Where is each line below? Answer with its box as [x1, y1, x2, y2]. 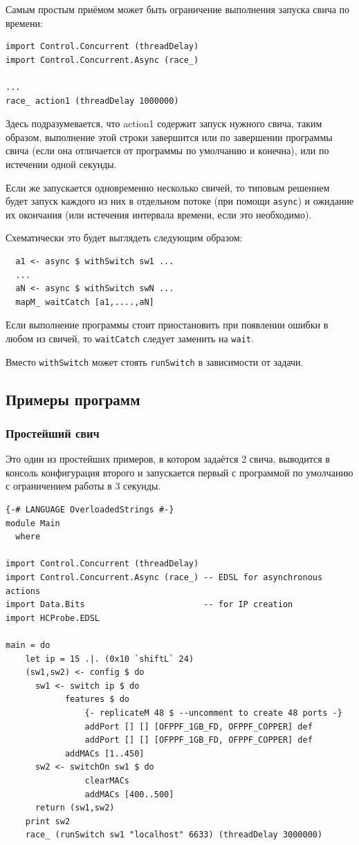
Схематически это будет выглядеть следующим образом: [6, 230, 243, 245]
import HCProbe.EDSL [6, 613, 100, 623]
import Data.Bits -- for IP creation [6, 600, 293, 610]
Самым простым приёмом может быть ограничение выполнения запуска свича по [6, 2, 350, 16]
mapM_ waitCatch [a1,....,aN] [15, 297, 154, 307]
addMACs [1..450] [64, 748, 145, 759]
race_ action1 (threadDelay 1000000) [6, 95, 179, 106]
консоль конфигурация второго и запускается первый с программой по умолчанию [6, 465, 353, 479]
